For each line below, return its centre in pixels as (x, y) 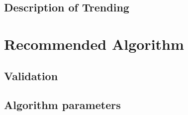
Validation (31, 75)
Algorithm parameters (62, 105)
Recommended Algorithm (94, 44)
